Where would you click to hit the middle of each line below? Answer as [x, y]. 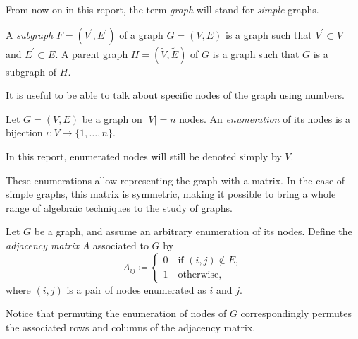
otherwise [198, 275]
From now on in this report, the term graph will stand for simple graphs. [162, 9]
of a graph [141, 34]
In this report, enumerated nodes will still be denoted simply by [144, 156]
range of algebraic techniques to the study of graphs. [119, 207]
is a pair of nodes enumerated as [136, 289]
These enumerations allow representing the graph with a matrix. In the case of [175, 180]
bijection [24, 132]
